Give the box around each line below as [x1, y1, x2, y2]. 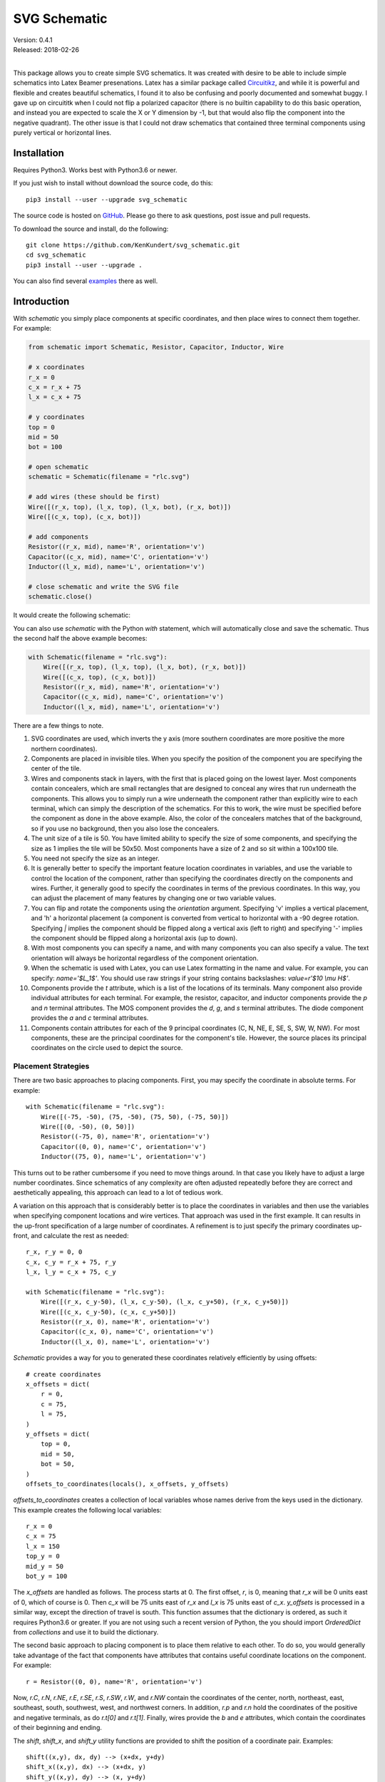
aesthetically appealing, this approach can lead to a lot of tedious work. [13, 1188, 224, 1197]
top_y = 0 [26, 1552, 60, 1560]
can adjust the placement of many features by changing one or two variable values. [31, 894, 277, 902]
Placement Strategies [13, 1061, 90, 1071]
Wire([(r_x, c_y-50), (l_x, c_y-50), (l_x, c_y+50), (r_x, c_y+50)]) [40, 1298, 289, 1306]
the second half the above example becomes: [13, 634, 148, 642]
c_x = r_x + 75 [28, 383, 81, 391]
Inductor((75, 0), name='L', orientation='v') [40, 1153, 207, 1161]
